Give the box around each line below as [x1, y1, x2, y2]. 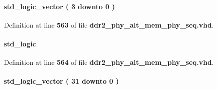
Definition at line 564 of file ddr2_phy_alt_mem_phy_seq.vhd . [4, 57, 214, 67]
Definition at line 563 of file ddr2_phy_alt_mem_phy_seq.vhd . [4, 19, 214, 30]
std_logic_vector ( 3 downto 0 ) [4, 1, 115, 11]
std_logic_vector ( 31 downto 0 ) [4, 76, 119, 86]
